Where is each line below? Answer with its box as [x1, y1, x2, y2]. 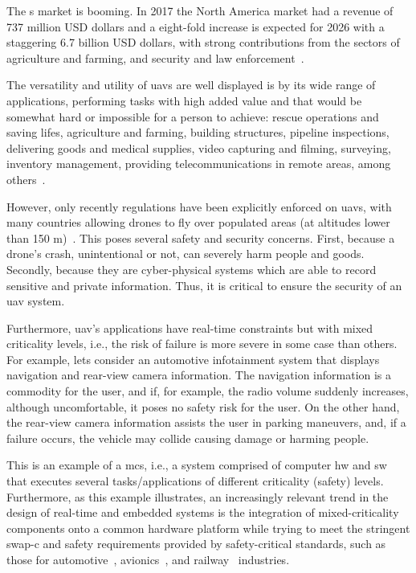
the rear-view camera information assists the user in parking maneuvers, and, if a [6, 414, 406, 431]
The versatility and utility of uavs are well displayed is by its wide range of [6, 76, 376, 93]
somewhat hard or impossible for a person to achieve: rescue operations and [6, 108, 379, 125]
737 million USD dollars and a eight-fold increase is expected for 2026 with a [6, 18, 385, 35]
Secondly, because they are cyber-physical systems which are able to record [6, 260, 377, 277]
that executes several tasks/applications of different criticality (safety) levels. [6, 473, 384, 489]
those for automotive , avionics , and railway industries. [6, 551, 290, 567]
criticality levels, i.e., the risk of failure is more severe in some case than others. [6, 335, 398, 352]
